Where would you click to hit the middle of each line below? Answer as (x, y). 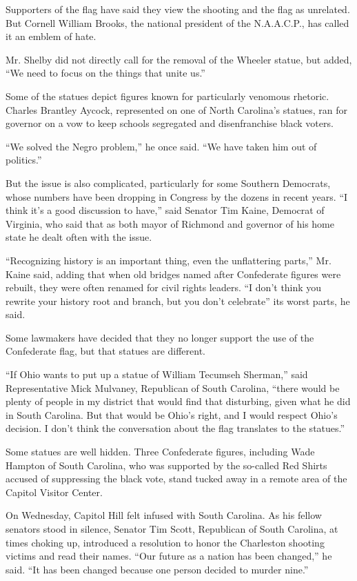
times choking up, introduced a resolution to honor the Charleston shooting (165, 542)
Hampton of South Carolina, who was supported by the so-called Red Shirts (166, 465)
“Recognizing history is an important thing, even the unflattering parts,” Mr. (169, 260)
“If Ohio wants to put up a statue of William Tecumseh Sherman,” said (157, 374)
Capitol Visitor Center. (54, 492)
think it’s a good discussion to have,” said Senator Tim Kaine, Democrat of (165, 210)
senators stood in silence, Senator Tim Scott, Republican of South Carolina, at (172, 529)
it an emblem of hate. (51, 36)
